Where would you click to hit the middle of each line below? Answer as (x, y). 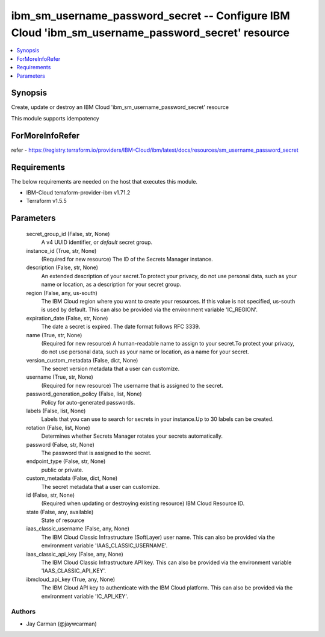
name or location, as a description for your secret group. (111, 284)
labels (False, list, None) (56, 411)
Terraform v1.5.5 (47, 201)
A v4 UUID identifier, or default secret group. (97, 242)
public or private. (62, 470)
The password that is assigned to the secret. (96, 453)
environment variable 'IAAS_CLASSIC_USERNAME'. (104, 545)
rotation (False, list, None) (58, 427)
